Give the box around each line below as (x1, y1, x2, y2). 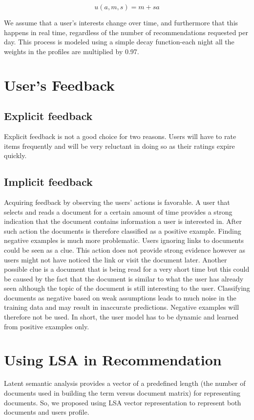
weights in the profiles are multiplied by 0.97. (4, 46, 139, 56)
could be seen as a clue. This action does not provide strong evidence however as (4, 244, 246, 255)
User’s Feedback (4, 75, 115, 95)
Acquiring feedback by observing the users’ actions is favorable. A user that (4, 197, 230, 207)
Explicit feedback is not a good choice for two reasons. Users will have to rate (4, 131, 236, 141)
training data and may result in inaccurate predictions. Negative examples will (4, 302, 239, 312)
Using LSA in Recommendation (4, 350, 222, 370)
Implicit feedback (4, 174, 93, 189)
